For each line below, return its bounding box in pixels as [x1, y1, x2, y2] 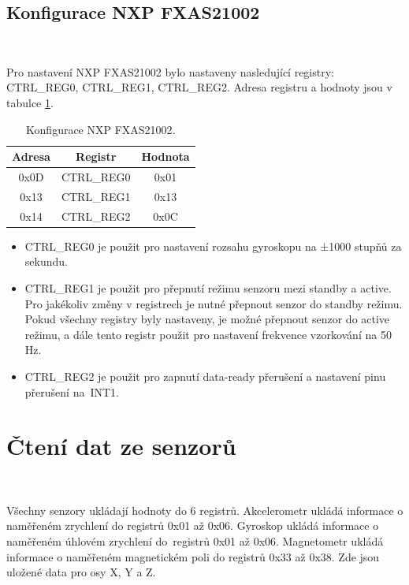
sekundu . [24, 253, 68, 270]
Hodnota [141, 148, 190, 165]
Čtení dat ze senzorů [6, 430, 236, 462]
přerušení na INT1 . [24, 383, 119, 400]
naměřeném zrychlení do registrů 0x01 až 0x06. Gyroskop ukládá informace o [6, 517, 379, 534]
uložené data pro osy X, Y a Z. [6, 564, 156, 580]
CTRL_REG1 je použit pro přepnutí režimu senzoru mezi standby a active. [24, 279, 392, 296]
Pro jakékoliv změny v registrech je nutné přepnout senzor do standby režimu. [24, 295, 403, 311]
